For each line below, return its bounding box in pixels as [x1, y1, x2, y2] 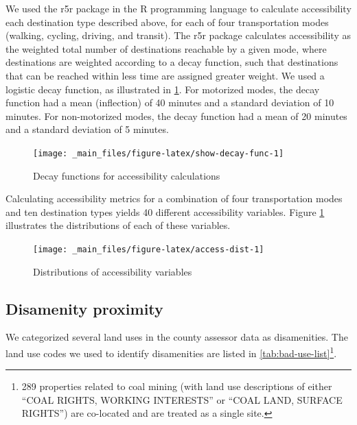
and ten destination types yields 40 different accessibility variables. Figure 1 [5, 204, 325, 219]
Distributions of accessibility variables [33, 264, 192, 278]
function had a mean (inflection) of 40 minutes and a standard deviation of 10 [5, 95, 334, 110]
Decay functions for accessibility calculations [33, 168, 220, 182]
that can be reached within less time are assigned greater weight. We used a [5, 68, 325, 82]
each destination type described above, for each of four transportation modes [5, 14, 329, 29]
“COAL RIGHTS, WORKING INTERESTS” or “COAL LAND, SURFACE [21, 392, 343, 406]
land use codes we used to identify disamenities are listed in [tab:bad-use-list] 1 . [5, 344, 337, 360]
